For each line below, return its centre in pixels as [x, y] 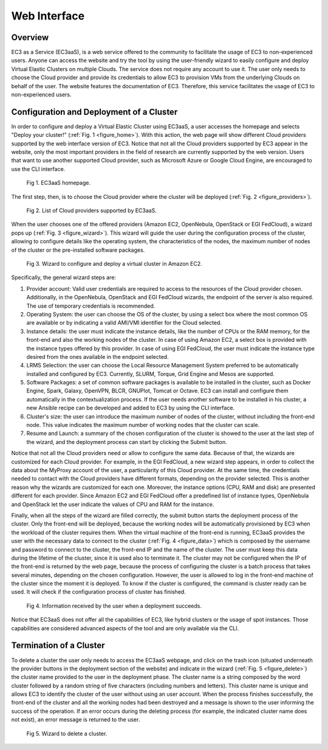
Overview [30, 37]
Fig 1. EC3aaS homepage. [59, 183]
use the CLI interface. [38, 169]
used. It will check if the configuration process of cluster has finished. [99, 592]
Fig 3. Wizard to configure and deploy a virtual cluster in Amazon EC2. [114, 264]
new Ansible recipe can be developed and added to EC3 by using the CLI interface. [131, 408]
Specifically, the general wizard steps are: [64, 277]
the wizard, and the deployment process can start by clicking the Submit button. [127, 442]
